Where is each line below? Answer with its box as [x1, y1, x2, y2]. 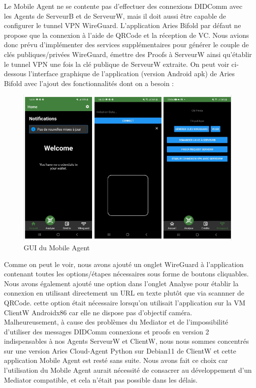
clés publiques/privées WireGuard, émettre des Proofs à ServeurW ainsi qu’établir [4, 49, 252, 59]
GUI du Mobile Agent [24, 242, 90, 252]
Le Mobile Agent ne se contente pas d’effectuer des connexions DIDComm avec [4, 1, 243, 11]
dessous [4, 68, 27, 79]
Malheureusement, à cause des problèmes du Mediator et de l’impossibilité [4, 317, 228, 327]
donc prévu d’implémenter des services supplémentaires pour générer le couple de [4, 39, 249, 50]
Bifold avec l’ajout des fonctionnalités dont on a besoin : [4, 78, 174, 88]
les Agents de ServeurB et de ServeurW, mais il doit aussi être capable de [4, 10, 226, 21]
